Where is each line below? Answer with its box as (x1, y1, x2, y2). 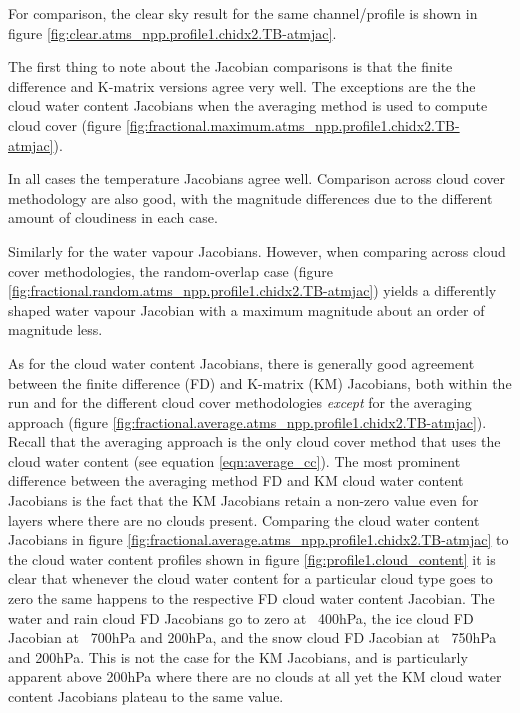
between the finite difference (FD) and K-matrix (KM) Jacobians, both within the (8, 372, 512, 393)
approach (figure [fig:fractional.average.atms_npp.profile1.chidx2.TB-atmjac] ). (8, 411, 487, 432)
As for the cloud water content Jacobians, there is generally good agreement (8, 352, 475, 373)
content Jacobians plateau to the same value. (8, 686, 284, 706)
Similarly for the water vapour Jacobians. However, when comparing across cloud (8, 240, 506, 261)
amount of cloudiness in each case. (8, 207, 218, 228)
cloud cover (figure (8, 114, 122, 135)
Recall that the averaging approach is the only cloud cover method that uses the (8, 431, 501, 452)
